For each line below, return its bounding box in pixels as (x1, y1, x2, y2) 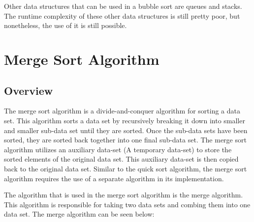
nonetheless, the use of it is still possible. (4, 20, 127, 30)
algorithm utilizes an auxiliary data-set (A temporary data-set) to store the (4, 144, 232, 154)
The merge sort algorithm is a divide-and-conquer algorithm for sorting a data (4, 106, 241, 116)
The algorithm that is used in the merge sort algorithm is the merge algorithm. (4, 190, 243, 200)
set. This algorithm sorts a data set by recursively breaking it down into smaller (4, 115, 245, 125)
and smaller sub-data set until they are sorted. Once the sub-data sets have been (4, 125, 248, 135)
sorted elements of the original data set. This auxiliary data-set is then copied (4, 154, 239, 164)
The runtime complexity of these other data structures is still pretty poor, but (4, 10, 240, 21)
